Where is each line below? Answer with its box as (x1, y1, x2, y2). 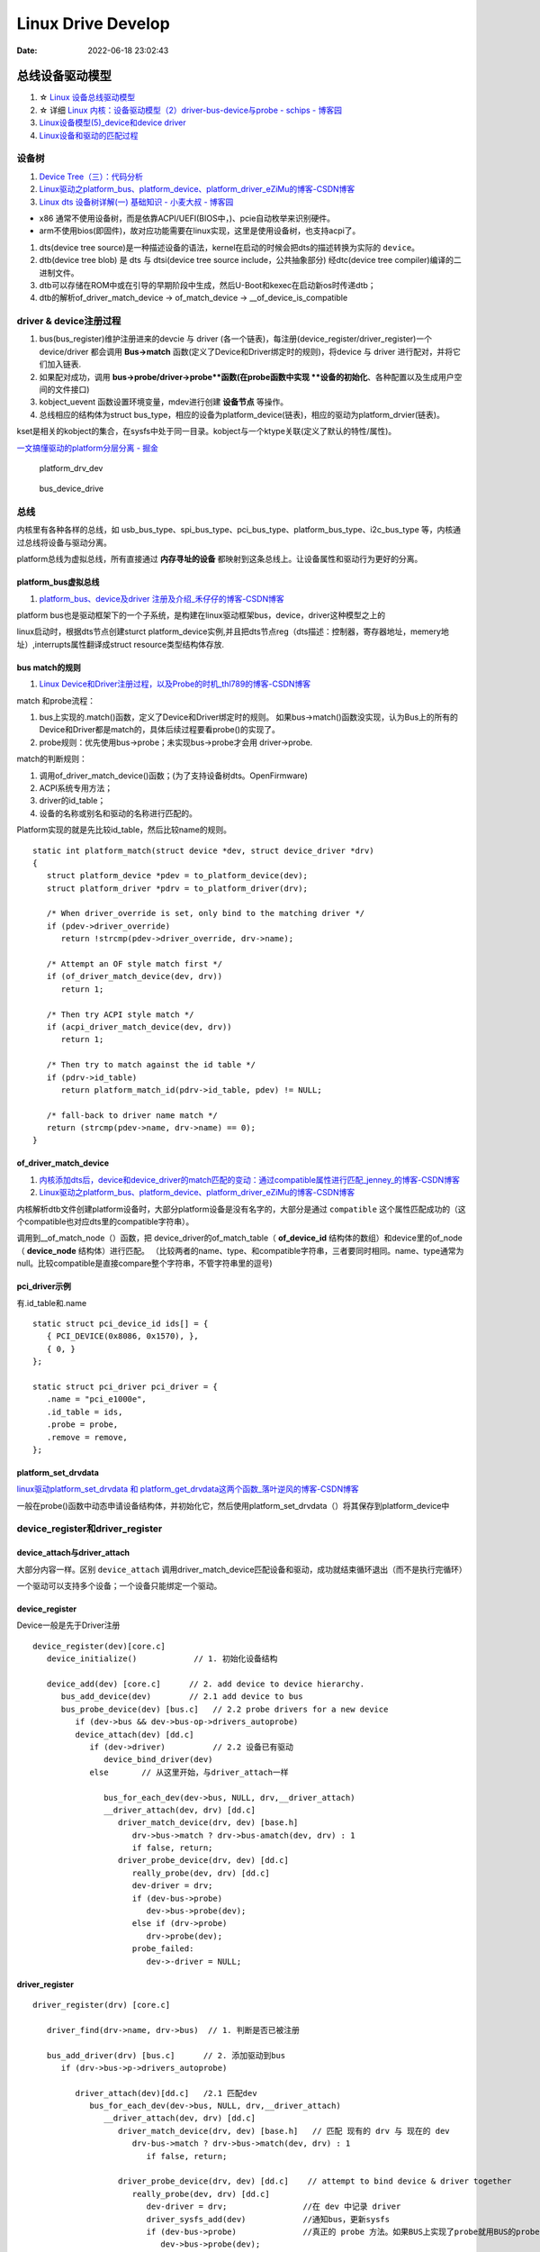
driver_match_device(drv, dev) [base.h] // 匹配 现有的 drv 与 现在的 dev (117, 2126, 450, 2136)
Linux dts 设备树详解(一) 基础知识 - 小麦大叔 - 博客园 (39, 196, 234, 207)
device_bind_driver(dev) (103, 1755, 213, 1765)
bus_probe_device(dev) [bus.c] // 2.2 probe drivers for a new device (60, 1703, 389, 1714)
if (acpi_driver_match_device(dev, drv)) (46, 1022, 233, 1031)
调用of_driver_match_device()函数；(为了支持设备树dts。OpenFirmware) (39, 770, 308, 781)
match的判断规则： (16, 753, 87, 765)
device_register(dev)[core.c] (32, 1640, 166, 1651)
